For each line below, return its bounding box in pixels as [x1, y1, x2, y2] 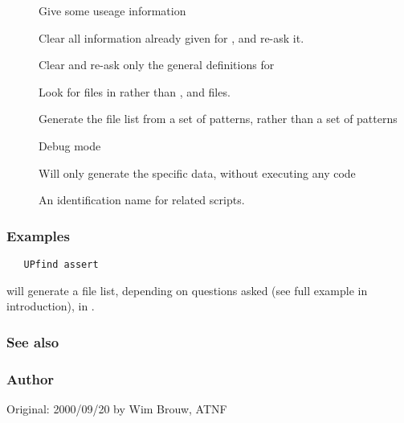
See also [6, 331, 59, 351]
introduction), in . [6, 298, 95, 314]
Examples [6, 225, 70, 245]
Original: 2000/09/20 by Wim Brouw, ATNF [6, 400, 227, 417]
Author [6, 368, 55, 388]
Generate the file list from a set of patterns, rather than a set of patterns [39, 110, 398, 127]
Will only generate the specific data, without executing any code [39, 164, 356, 181]
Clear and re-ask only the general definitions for [39, 56, 275, 73]
